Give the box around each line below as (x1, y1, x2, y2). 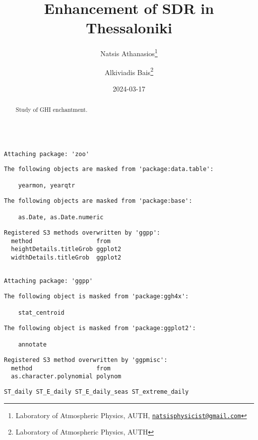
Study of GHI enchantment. (15, 105, 88, 114)
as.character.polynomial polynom (11, 373, 122, 380)
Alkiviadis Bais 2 (105, 65, 153, 77)
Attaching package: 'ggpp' (4, 277, 93, 285)
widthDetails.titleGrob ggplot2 (11, 254, 122, 262)
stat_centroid (18, 309, 64, 317)
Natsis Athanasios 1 (100, 47, 158, 58)
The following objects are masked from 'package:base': (4, 197, 193, 205)
